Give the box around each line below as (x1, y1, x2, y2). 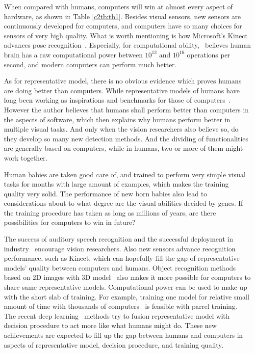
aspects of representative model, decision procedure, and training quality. (4, 339, 224, 350)
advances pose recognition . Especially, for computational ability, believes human (4, 40, 251, 50)
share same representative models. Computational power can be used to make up (4, 282, 247, 292)
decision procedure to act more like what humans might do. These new (4, 320, 217, 330)
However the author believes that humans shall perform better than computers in (4, 104, 249, 114)
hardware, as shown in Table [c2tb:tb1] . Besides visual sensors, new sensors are (4, 11, 241, 21)
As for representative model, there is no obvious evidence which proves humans (4, 76, 242, 86)
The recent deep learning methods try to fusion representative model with (4, 310, 230, 321)
